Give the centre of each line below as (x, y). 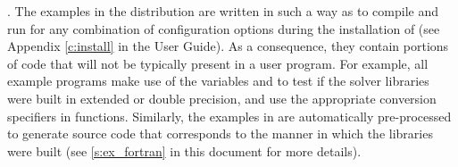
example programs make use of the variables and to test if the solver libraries (218, 81)
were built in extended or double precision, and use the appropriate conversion (222, 98)
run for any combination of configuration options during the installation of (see (224, 28)
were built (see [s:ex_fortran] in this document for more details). (184, 150)
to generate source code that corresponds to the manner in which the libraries (220, 134)
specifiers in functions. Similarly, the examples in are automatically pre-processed (229, 116)
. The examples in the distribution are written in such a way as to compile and (223, 11)
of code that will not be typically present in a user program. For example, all (218, 63)
